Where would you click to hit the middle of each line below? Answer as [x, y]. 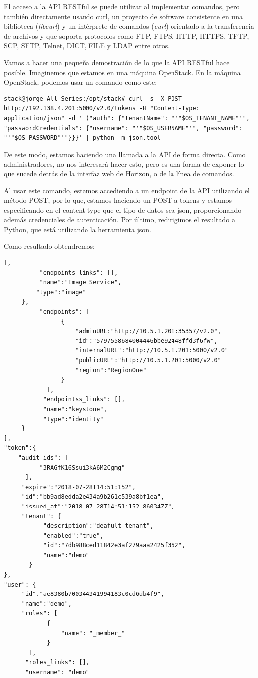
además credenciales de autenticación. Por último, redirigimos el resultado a [120, 219]
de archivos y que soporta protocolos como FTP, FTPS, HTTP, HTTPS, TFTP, [127, 36]
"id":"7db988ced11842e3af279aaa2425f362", [114, 546]
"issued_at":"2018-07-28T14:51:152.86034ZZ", [98, 506]
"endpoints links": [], [79, 273]
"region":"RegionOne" [111, 370]
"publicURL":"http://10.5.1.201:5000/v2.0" [148, 360]
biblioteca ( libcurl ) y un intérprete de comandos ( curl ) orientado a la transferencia [129, 26]
